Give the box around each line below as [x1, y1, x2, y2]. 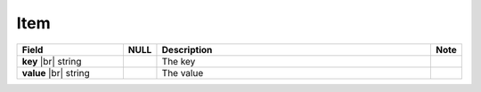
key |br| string [21, 55, 82, 67]
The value [161, 66, 204, 79]
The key [161, 55, 196, 67]
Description [161, 43, 213, 56]
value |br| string [21, 66, 91, 79]
